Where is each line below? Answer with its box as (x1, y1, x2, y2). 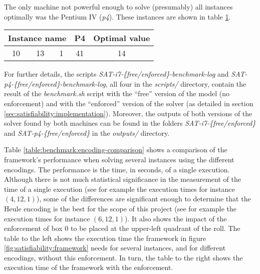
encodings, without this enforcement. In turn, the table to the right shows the (4, 252, 243, 262)
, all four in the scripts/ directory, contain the (105, 78, 246, 89)
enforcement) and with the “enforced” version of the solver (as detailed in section (4, 98, 253, 108)
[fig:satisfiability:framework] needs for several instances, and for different (4, 242, 226, 253)
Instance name (8, 32, 67, 44)
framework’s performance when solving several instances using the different (4, 154, 234, 164)
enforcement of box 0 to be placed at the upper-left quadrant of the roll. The (4, 223, 240, 233)
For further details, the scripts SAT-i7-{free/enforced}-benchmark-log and (4, 69, 229, 79)
